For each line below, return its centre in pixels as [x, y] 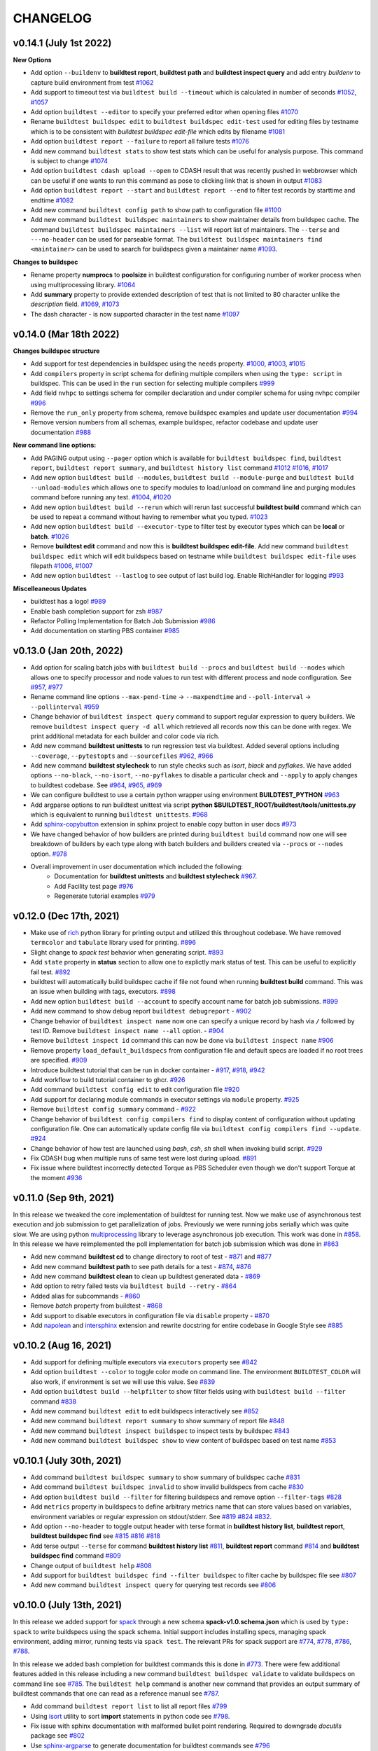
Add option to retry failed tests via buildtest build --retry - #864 [134, 1286]
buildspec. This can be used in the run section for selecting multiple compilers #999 [153, 383]
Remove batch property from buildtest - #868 [96, 1306]
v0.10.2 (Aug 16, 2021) [62, 1345]
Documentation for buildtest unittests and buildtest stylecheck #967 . [156, 876]
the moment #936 [56, 1177]
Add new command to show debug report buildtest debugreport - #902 [141, 1011]
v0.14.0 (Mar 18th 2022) [66, 334]
